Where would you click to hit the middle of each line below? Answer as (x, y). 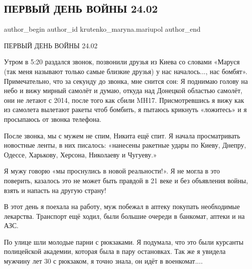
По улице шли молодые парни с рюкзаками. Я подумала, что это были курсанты (124, 241)
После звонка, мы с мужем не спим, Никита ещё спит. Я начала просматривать (122, 135)
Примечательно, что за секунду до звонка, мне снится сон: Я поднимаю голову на (126, 81)
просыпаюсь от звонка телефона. (53, 119)
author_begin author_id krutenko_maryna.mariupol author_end (102, 29)
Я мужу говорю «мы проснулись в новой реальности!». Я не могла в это (112, 171)
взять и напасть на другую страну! (55, 190)
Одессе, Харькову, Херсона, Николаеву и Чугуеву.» (80, 154)
